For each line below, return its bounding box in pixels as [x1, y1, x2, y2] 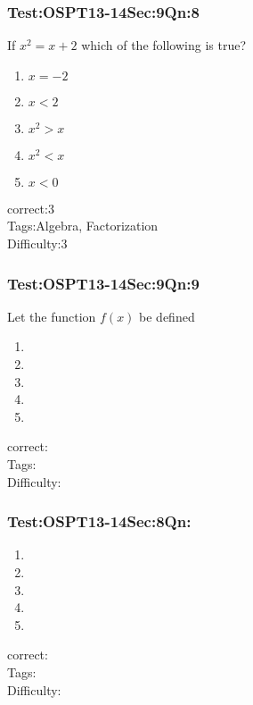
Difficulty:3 [7, 234, 68, 252]
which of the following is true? [81, 36, 247, 55]
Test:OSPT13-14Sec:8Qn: [7, 510, 192, 533]
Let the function [7, 306, 96, 325]
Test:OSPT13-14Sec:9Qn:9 [7, 272, 200, 294]
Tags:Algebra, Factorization [7, 216, 159, 235]
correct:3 [7, 198, 54, 217]
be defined [139, 306, 195, 325]
